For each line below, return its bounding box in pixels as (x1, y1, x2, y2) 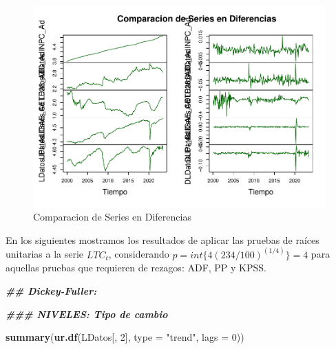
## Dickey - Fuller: (6, 283, 97, 297)
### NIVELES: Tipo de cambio (6, 306, 168, 321)
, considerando (108, 247, 169, 261)
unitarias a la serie (6, 247, 84, 261)
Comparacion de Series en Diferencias (33, 210, 191, 224)
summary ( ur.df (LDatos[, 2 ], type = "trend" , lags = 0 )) (6, 330, 244, 344)
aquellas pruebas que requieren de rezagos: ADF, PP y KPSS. (6, 260, 266, 275)
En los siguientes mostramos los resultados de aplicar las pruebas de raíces (6, 232, 319, 247)
